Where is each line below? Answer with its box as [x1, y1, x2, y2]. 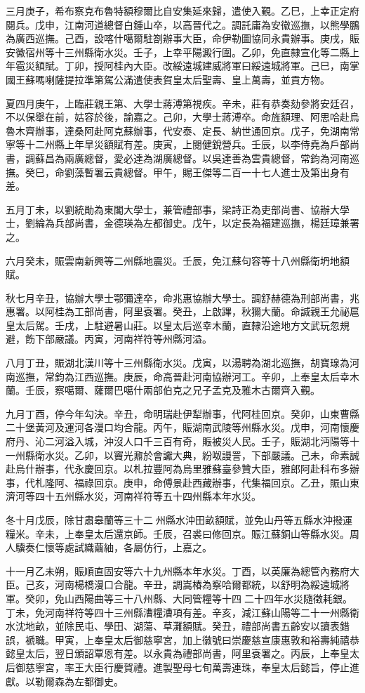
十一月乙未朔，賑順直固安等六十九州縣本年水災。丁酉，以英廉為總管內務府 [6, 563, 350, 578]
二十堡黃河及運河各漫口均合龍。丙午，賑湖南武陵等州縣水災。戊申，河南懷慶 [6, 420, 359, 435]
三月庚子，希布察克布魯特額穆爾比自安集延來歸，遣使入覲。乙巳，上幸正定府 [6, 4, 359, 18]
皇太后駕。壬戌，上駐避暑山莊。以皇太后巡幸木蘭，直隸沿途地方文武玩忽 [6, 317, 340, 332]
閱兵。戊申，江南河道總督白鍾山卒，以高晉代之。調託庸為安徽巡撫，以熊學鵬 [6, 17, 359, 32]
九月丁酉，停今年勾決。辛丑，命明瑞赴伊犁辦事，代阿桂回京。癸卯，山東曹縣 [6, 406, 359, 421]
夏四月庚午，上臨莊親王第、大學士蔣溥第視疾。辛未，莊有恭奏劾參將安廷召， [6, 95, 359, 110]
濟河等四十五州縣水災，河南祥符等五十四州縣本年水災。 [6, 489, 261, 503]
